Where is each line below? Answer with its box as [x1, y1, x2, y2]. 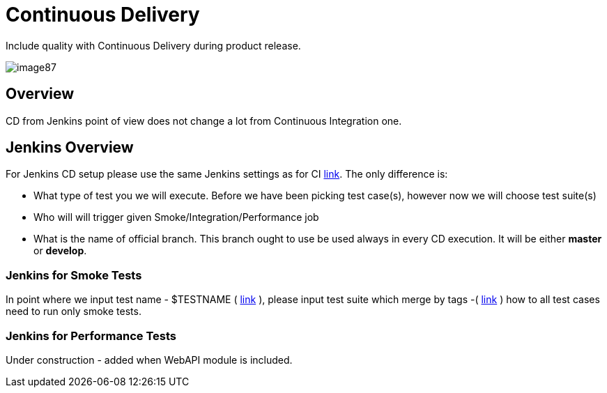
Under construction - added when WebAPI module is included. [6, 353, 293, 366]
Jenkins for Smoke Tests [6, 268, 142, 282]
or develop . [33, 245, 87, 257]
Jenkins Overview [6, 139, 134, 157]
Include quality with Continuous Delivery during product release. [6, 39, 301, 52]
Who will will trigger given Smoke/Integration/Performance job [33, 211, 319, 224]
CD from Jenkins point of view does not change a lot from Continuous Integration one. [6, 114, 402, 127]
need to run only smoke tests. [6, 305, 141, 318]
